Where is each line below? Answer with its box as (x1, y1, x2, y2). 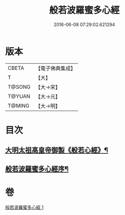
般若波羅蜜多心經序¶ (5, 164, 69, 173)
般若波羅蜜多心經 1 (5, 204, 44, 210)
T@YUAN (8, 92, 31, 99)
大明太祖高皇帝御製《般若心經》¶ (5, 146, 108, 155)
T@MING (8, 102, 30, 109)
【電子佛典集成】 (35, 65, 76, 72)
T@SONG (8, 83, 31, 90)
